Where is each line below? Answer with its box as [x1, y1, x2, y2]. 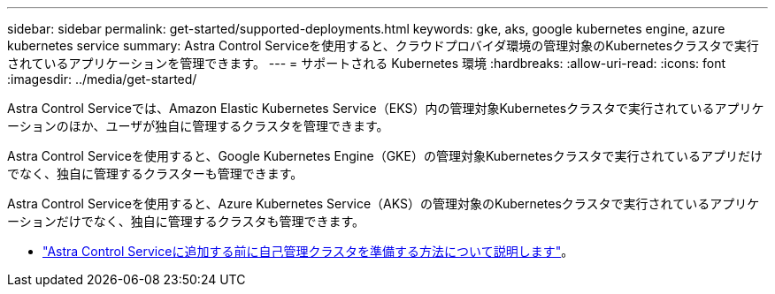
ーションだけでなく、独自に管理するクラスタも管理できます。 [7, 214, 365, 229]
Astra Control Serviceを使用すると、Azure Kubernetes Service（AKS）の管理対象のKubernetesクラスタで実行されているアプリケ [7, 196, 760, 211]
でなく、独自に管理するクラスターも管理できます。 [7, 166, 303, 181]
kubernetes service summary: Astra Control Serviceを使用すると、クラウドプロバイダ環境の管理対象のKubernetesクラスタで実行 [7, 38, 759, 53]
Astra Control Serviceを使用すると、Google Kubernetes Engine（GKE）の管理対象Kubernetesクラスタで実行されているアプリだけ [7, 148, 763, 163]
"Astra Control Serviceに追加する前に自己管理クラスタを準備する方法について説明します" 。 [42, 244, 574, 259]
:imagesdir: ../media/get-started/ [7, 72, 197, 87]
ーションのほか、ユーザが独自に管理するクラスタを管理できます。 [7, 118, 389, 133]
